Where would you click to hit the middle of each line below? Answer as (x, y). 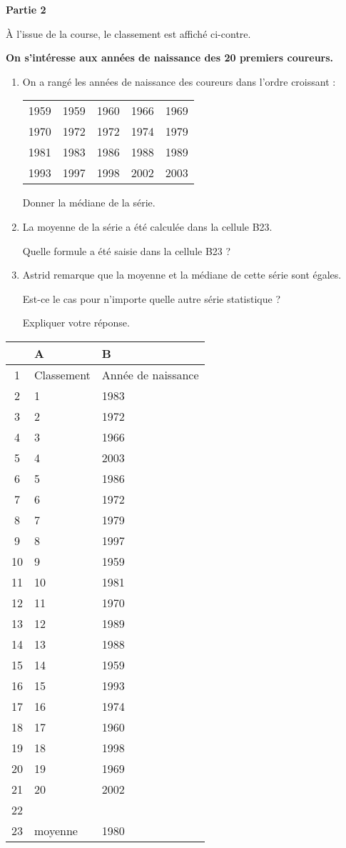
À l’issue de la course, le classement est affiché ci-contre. (128, 33)
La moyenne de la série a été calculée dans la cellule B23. (147, 226)
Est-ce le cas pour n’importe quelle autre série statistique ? (151, 298)
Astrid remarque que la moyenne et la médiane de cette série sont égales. (182, 275)
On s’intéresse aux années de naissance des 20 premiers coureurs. (170, 58)
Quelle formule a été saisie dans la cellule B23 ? (127, 250)
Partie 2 (26, 9)
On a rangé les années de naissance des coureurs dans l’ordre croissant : (179, 81)
